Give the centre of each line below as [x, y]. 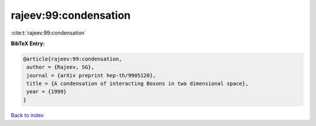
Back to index [27, 115]
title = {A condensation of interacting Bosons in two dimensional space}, [138, 84]
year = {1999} [47, 92]
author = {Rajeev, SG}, [61, 67]
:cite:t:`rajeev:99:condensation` [49, 33]
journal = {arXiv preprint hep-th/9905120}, [91, 75]
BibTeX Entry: [28, 43]
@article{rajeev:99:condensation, [73, 59]
